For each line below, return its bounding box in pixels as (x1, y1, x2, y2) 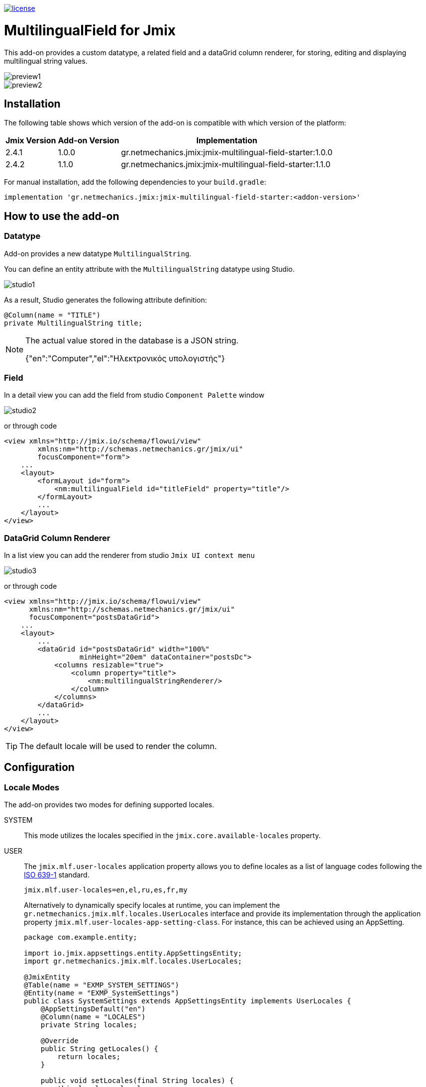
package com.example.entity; (24, 933, 137, 942)
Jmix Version (5, 135, 56, 146)
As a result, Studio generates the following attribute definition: (4, 295, 207, 304)
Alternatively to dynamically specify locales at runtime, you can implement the (24, 901, 280, 910)
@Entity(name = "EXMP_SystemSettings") (24, 989, 179, 997)
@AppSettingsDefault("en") (40, 1005, 146, 1013)
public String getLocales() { (40, 1045, 158, 1053)
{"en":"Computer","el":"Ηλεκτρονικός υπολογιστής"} (25, 353, 225, 363)
